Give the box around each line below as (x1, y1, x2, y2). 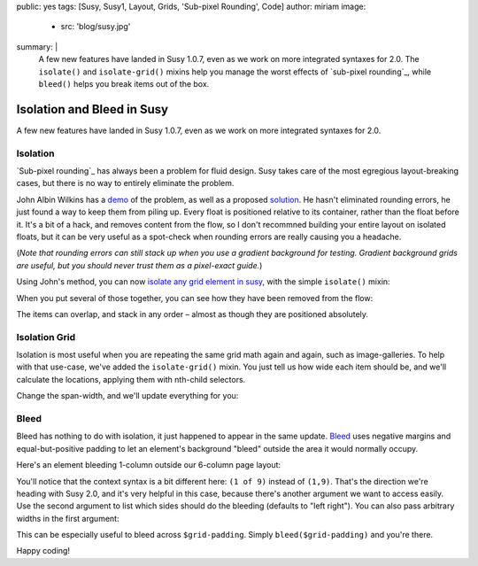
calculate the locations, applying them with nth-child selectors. (16, 374, 246, 384)
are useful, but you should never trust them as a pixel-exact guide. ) (16, 260, 263, 270)
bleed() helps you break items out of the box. (38, 78, 210, 89)
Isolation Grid (16, 330, 75, 343)
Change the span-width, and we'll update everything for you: (16, 391, 239, 401)
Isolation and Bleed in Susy (16, 102, 168, 117)
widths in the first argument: (16, 513, 119, 523)
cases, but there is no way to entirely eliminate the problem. (16, 178, 235, 189)
